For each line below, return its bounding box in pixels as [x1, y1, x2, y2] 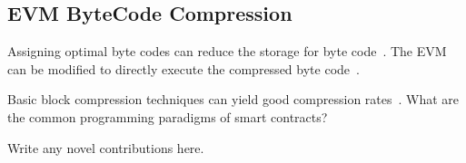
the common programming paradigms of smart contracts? [7, 107, 328, 126]
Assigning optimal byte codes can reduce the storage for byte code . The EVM [7, 42, 447, 61]
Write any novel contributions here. [7, 138, 204, 157]
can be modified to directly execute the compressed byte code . [7, 59, 360, 78]
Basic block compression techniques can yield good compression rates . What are [7, 90, 460, 109]
